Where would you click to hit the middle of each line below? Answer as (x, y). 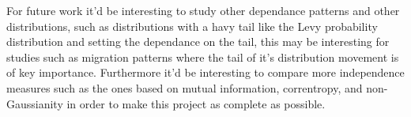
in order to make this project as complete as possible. (196, 103)
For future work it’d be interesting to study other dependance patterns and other (203, 10)
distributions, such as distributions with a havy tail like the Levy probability (192, 26)
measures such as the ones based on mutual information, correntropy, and (185, 87)
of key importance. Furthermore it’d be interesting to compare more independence (205, 72)
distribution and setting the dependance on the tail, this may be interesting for (198, 42)
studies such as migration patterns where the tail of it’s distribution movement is (203, 57)
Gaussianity (35, 103)
